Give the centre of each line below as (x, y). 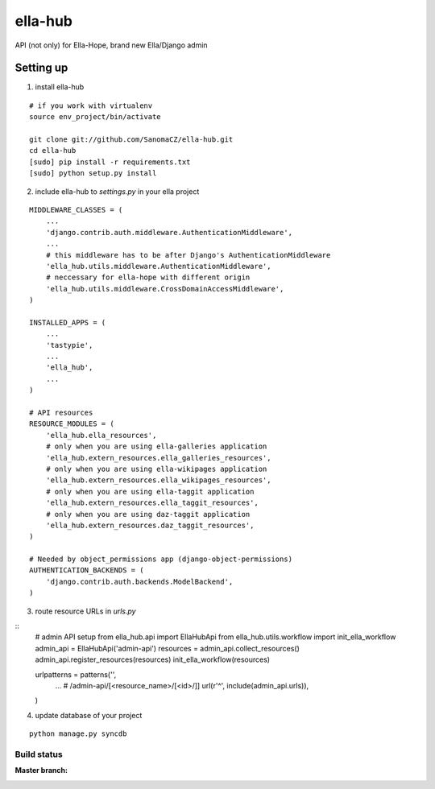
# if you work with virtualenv (91, 105)
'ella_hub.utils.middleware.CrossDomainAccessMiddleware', (165, 289)
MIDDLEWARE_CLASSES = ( (76, 210)
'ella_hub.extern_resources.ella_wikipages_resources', (158, 480)
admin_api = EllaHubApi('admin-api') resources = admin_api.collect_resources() (167, 648)
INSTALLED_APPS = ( (68, 322)
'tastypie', (69, 345)
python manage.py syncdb (78, 734)
